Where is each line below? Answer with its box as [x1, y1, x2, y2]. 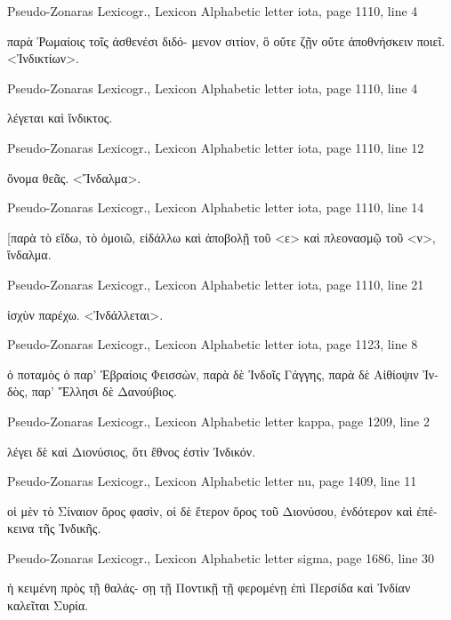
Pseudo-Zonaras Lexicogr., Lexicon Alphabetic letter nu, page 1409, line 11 [7, 472, 417, 490]
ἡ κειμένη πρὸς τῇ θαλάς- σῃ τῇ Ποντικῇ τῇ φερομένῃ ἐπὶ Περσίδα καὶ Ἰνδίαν [7, 578, 411, 597]
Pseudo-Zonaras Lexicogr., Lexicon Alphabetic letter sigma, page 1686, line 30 [7, 548, 435, 567]
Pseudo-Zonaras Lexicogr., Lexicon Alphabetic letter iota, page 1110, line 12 [7, 138, 424, 156]
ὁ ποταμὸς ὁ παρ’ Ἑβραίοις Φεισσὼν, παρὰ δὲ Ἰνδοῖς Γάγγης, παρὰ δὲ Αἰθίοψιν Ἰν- [7, 364, 439, 383]
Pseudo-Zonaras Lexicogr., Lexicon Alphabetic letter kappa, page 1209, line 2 [7, 411, 430, 430]
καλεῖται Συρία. [7, 596, 89, 615]
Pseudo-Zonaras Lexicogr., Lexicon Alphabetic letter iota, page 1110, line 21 [7, 274, 424, 293]
